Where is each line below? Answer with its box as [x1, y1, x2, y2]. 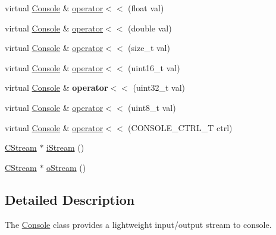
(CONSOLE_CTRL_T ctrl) [128, 121, 233, 134]
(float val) [128, 2, 164, 14]
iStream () [46, 141, 84, 154]
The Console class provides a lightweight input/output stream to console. [5, 218, 272, 230]
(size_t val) [128, 42, 170, 54]
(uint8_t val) [128, 101, 176, 113]
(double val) [128, 21, 172, 34]
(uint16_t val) [128, 61, 180, 74]
